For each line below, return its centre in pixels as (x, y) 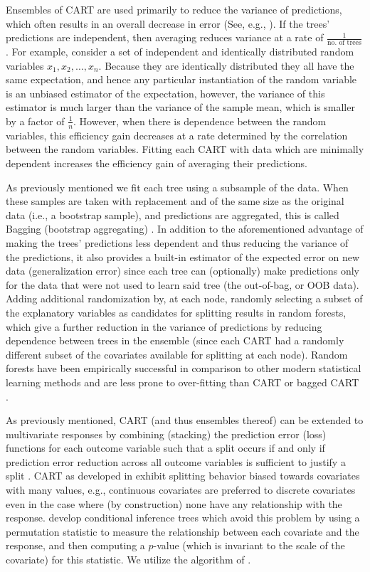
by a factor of (35, 121)
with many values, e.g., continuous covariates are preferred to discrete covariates (181, 490)
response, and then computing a (75, 545)
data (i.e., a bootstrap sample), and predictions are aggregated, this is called (173, 214)
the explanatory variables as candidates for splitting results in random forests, (176, 312)
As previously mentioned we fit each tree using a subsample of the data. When (177, 187)
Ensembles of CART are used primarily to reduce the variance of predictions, (174, 9)
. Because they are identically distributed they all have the (226, 65)
